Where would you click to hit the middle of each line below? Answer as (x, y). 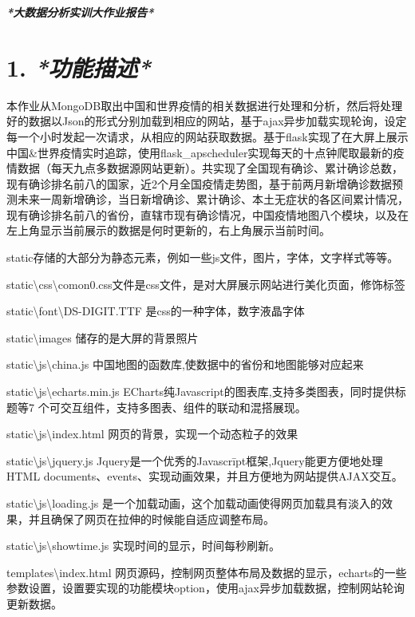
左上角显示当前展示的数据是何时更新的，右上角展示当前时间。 (168, 230)
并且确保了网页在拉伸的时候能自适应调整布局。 (151, 518)
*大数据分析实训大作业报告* (80, 12)
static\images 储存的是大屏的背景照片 (103, 337)
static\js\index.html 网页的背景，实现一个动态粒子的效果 (152, 434)
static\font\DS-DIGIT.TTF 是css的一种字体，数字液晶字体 (156, 311)
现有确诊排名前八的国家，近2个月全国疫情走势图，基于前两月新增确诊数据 (199, 183)
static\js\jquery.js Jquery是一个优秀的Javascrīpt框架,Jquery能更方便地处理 (195, 460)
